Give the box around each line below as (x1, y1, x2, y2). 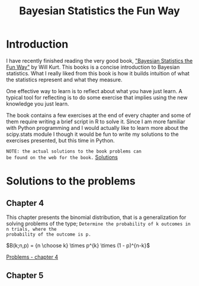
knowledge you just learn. (6, 100, 69, 107)
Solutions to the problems (6, 174, 136, 188)
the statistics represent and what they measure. (6, 76, 123, 83)
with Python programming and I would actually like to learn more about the (6, 124, 188, 131)
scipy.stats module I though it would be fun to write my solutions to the (6, 131, 179, 138)
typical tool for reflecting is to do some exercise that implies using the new (6, 94, 188, 101)
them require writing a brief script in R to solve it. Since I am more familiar (6, 117, 185, 125)
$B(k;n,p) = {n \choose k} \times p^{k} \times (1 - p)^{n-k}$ (6, 241, 150, 249)
